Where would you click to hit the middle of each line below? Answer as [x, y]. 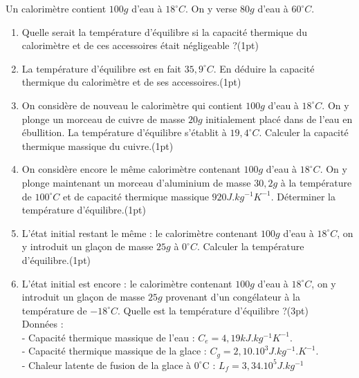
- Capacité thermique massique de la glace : [114, 351]
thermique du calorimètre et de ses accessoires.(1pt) [131, 82]
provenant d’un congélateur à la [233, 297]
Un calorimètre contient [56, 8]
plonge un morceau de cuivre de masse [103, 119]
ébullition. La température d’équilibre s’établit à [124, 132]
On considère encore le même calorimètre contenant [131, 169]
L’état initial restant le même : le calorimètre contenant [140, 233]
